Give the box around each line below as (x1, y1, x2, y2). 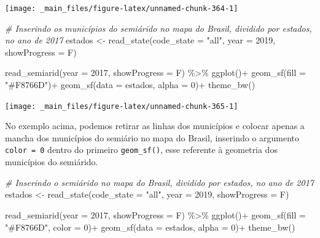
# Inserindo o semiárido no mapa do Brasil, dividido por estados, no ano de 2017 (5, 176, 314, 188)
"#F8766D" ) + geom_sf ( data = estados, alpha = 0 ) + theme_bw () (5, 78, 256, 91)
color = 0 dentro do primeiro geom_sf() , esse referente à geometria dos (5, 143, 278, 156)
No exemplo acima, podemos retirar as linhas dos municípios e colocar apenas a (5, 119, 305, 132)
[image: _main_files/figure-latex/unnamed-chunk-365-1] (5, 102, 238, 111)
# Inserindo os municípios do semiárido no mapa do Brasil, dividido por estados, (5, 21, 312, 34)
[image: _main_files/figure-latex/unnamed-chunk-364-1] (5, 4, 238, 13)
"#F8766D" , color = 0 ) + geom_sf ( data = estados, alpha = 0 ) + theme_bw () (5, 220, 295, 233)
